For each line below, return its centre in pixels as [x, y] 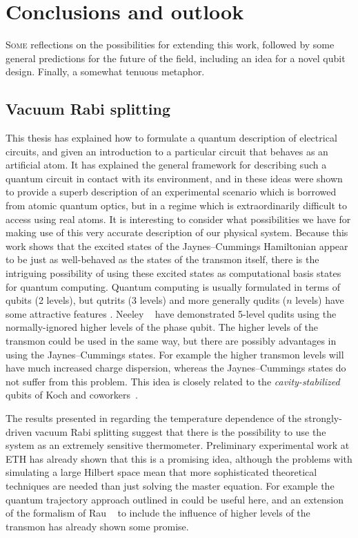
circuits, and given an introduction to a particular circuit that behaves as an [167, 151]
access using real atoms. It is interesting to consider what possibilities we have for [178, 219]
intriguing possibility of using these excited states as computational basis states [173, 273]
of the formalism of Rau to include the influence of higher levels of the [158, 513]
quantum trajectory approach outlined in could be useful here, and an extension [175, 499]
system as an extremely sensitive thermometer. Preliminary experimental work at [178, 445]
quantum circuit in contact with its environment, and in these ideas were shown [174, 178]
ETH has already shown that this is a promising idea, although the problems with [179, 458]
